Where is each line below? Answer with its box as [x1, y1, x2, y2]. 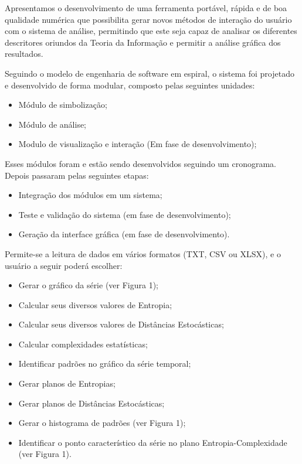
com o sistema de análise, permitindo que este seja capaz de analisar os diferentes [5, 25, 297, 37]
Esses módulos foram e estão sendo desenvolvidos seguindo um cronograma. [5, 157, 276, 169]
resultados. [5, 47, 43, 60]
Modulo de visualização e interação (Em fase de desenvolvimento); [18, 138, 257, 150]
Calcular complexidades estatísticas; [18, 337, 148, 350]
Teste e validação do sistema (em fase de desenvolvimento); [18, 208, 231, 220]
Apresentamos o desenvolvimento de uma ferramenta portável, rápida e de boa [5, 2, 287, 13]
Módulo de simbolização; [18, 98, 107, 111]
